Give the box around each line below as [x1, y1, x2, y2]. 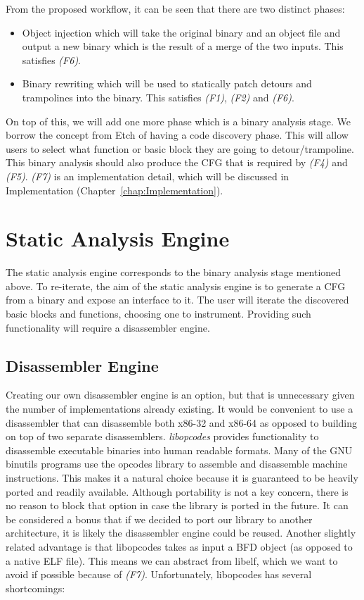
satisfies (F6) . [22, 52, 82, 67]
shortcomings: [6, 580, 65, 595]
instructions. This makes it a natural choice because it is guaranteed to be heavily [6, 470, 358, 485]
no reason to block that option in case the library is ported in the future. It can [6, 498, 349, 513]
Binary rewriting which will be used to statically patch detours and [22, 76, 312, 91]
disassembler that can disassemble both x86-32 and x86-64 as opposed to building [6, 415, 357, 430]
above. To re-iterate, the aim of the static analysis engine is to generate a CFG [6, 278, 346, 293]
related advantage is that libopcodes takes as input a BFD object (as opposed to [6, 539, 353, 554]
